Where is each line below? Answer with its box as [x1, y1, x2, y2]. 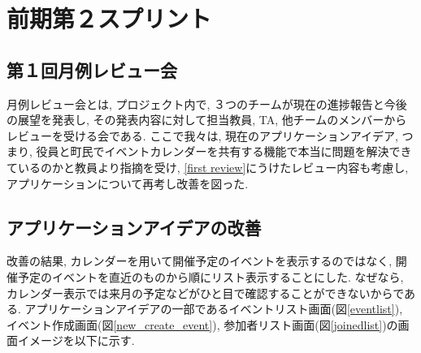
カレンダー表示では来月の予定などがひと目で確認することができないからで [7, 284, 405, 301]
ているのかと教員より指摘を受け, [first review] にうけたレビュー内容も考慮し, [7, 158, 409, 175]
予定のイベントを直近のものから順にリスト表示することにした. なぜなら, [17, 268, 404, 285]
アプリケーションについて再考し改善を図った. [7, 174, 249, 192]
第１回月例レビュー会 [7, 57, 177, 82]
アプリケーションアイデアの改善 [7, 214, 262, 239]
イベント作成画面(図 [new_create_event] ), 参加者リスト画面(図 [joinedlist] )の [7, 316, 398, 333]
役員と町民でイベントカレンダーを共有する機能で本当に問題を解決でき [36, 143, 412, 160]
